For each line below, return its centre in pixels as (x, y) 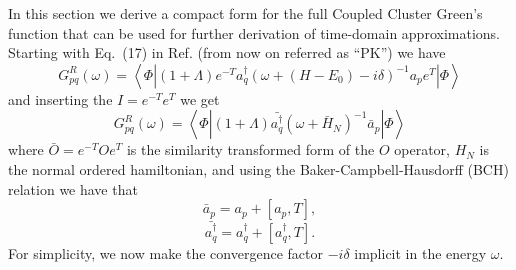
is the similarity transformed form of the (250, 149)
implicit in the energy (420, 253)
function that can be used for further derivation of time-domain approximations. (254, 32)
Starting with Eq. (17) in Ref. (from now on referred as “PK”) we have (227, 52)
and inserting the (60, 98)
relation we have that (73, 188)
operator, (422, 149)
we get (200, 98)
